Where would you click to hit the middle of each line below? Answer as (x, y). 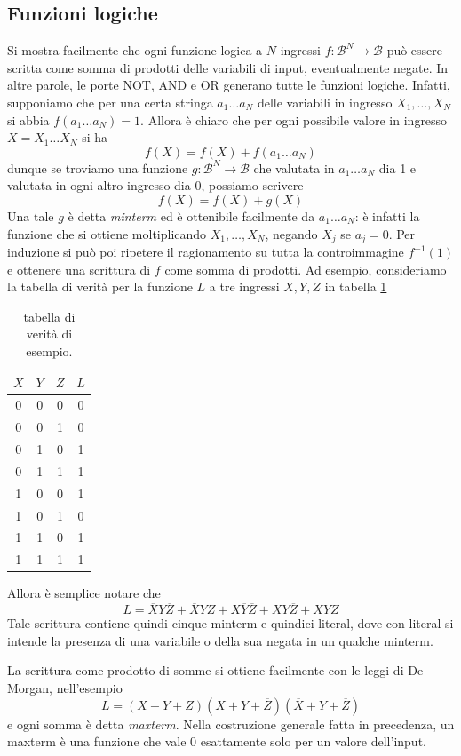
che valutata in (294, 167)
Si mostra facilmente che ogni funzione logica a (135, 50)
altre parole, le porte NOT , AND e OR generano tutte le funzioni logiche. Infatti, (229, 85)
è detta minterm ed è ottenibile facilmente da (191, 215)
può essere (415, 50)
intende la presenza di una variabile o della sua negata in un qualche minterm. (220, 640)
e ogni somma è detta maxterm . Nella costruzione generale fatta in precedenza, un (231, 724)
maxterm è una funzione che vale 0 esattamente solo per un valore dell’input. (217, 741)
